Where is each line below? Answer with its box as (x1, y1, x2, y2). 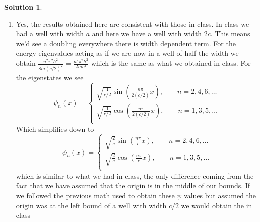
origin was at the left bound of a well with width (16, 200, 167, 210)
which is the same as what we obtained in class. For (91, 58, 251, 68)
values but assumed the (184, 190, 256, 201)
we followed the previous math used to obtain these (16, 190, 175, 201)
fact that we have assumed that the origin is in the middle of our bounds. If (16, 180, 250, 191)
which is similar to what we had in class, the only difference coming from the (16, 170, 254, 181)
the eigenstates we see (16, 71, 84, 82)
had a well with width (16, 28, 84, 39)
